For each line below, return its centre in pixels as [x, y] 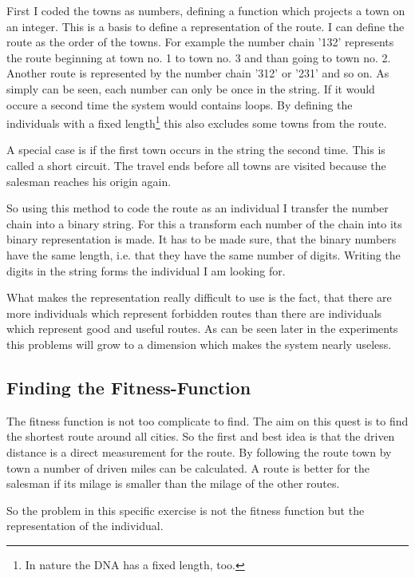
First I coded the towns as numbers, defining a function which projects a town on [206, 10]
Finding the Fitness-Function [129, 387]
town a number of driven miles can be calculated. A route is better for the [188, 467]
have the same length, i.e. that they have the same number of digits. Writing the [204, 254]
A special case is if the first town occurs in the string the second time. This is [196, 150]
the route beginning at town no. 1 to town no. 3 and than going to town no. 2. [199, 57]
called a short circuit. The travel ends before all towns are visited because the [196, 165]
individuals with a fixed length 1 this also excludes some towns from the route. [197, 122]
